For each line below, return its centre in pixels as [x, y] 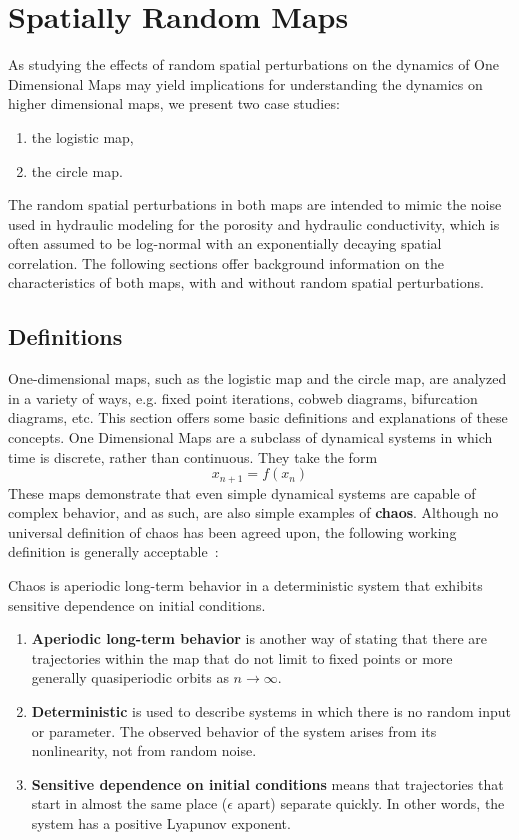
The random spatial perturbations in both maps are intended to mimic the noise [255, 204]
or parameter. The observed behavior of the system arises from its [234, 730]
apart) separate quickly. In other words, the [371, 803]
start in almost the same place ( [129, 803]
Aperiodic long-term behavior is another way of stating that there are [259, 638]
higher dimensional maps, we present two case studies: [174, 103]
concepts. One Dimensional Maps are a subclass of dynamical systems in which [250, 437]
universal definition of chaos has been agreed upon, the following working [232, 531]
